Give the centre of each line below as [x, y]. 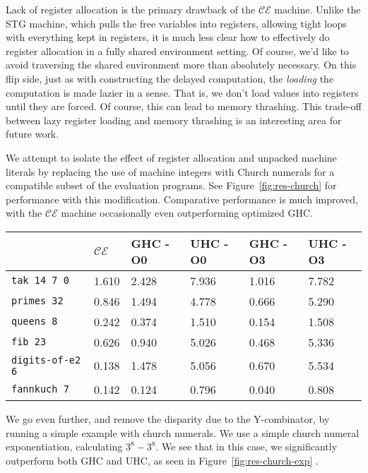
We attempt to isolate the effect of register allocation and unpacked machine [171, 157]
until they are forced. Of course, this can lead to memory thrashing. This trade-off [184, 106]
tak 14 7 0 [40, 281]
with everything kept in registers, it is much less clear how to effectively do [168, 37]
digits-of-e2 [46, 360]
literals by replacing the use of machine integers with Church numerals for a [170, 171]
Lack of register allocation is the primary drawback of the [131, 9]
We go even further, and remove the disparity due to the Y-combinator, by [168, 418]
